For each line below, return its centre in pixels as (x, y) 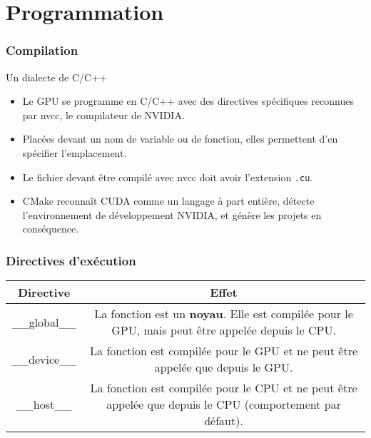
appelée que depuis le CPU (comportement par (224, 404)
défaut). (224, 421)
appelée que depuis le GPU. (224, 367)
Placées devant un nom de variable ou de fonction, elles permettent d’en (180, 139)
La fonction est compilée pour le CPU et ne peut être (224, 388)
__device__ (44, 359)
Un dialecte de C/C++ (56, 77)
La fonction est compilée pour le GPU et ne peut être (224, 351)
